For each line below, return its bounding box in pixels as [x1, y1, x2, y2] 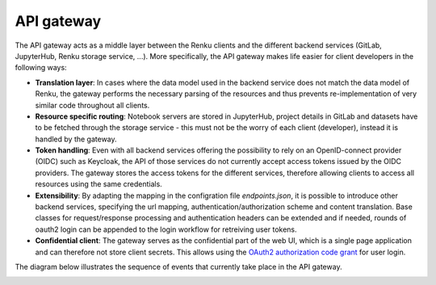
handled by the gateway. [35, 134, 117, 144]
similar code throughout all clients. [35, 100, 150, 110]
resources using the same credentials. [35, 179, 163, 189]
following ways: [15, 63, 68, 73]
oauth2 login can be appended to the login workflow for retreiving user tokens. [35, 224, 298, 234]
